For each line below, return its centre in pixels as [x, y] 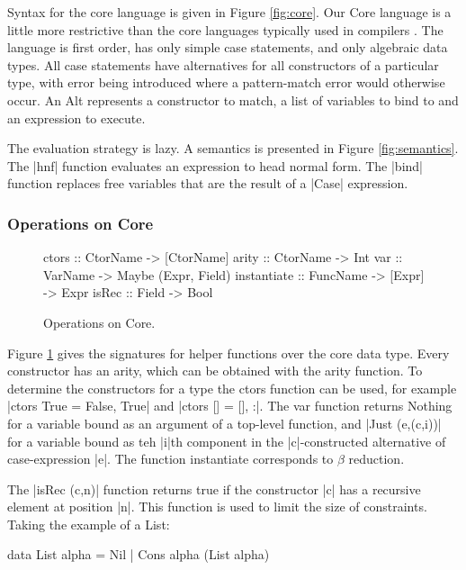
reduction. [376, 459]
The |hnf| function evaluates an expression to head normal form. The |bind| [215, 165]
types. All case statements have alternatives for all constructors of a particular [223, 64]
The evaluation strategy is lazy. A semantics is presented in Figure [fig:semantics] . [233, 148]
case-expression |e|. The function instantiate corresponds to [170, 459]
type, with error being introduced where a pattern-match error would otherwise [226, 82]
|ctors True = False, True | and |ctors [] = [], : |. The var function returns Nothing [230, 406]
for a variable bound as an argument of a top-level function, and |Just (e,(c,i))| [224, 423]
